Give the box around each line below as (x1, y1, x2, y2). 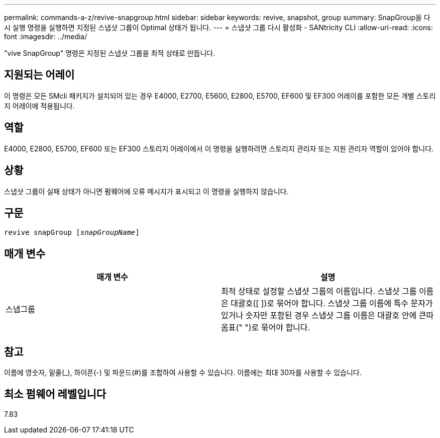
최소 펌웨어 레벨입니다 (4, 388, 106, 401)
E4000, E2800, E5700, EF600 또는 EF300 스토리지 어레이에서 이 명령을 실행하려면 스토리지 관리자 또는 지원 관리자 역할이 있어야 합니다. (4, 144, 434, 153)
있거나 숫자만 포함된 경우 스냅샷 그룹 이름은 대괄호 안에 (221, 310, 417, 321)
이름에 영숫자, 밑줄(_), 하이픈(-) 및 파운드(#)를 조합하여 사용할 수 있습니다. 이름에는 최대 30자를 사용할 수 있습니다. (4, 368, 362, 377)
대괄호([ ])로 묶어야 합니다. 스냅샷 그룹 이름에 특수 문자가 (231, 298, 433, 309)
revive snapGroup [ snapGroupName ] (4, 228, 140, 237)
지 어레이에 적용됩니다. (4, 101, 75, 110)
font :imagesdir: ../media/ (4, 32, 87, 41)
